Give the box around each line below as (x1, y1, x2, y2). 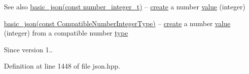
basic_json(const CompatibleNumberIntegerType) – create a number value (4, 18, 231, 28)
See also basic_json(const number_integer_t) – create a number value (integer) (4, 1, 246, 11)
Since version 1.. (4, 44, 53, 54)
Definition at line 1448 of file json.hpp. (4, 61, 120, 71)
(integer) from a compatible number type (4, 28, 128, 38)
